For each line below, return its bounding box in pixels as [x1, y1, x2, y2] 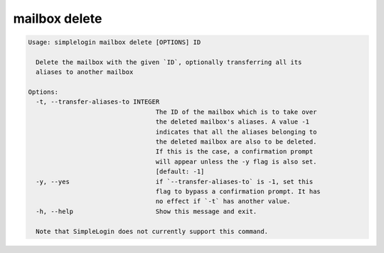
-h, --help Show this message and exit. [36, 207, 257, 215]
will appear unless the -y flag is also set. [155, 157, 317, 166]
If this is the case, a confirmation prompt [155, 148, 314, 156]
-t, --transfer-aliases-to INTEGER [36, 98, 160, 106]
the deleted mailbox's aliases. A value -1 [155, 118, 309, 126]
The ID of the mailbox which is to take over [155, 107, 317, 116]
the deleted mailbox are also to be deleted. [155, 138, 317, 146]
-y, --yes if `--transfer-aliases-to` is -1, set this [36, 178, 314, 185]
